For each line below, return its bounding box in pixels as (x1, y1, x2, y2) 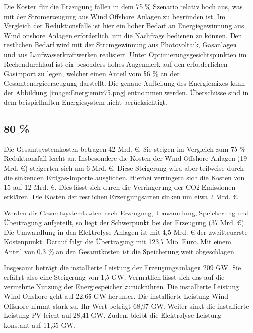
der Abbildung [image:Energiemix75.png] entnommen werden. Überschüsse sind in (4, 87, 249, 98)
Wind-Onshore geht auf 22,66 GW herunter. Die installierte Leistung (4, 291, 210, 301)
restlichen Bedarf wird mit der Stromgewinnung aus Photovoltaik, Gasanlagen (4, 39, 237, 50)
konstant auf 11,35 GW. (4, 319, 75, 330)
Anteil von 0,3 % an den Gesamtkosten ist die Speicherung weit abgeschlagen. (4, 246, 236, 256)
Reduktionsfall (4, 153, 47, 163)
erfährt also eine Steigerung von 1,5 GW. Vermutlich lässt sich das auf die (4, 272, 225, 282)
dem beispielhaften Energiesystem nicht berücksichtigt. (4, 97, 167, 107)
